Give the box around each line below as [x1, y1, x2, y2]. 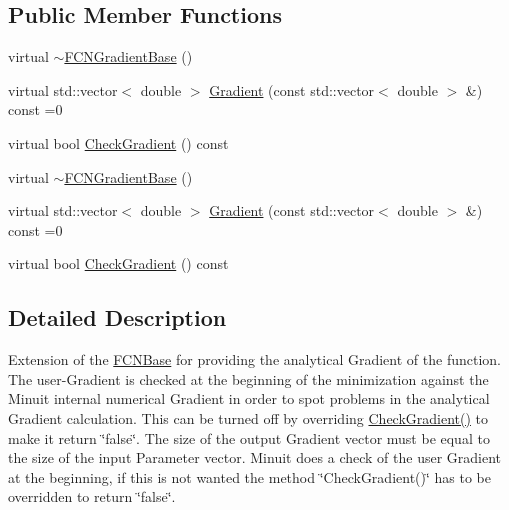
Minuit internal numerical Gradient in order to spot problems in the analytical [8, 388, 490, 409]
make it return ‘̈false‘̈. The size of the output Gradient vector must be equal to [8, 427, 490, 448]
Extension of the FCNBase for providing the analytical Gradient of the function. [8, 349, 501, 370]
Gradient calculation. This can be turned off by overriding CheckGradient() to [8, 407, 489, 428]
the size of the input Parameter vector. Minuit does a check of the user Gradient [8, 447, 502, 468]
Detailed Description [8, 302, 227, 333]
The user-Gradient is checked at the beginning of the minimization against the [8, 368, 489, 389]
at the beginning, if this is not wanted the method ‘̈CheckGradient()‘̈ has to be [8, 466, 491, 487]
